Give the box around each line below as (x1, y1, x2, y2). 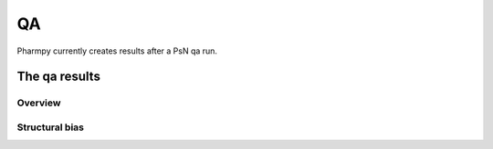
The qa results (16, 69, 100, 84)
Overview (16, 96, 61, 109)
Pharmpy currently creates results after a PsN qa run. (16, 45, 218, 56)
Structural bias (16, 121, 84, 134)
